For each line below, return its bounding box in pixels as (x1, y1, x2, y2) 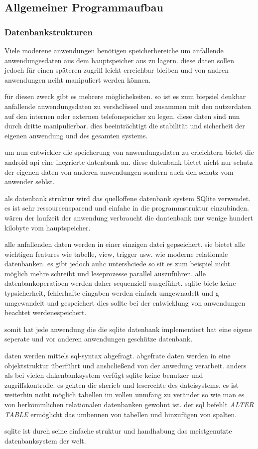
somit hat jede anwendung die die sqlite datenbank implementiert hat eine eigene (4, 324, 252, 334)
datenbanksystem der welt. (4, 435, 86, 446)
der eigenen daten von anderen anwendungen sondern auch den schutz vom (4, 166, 234, 177)
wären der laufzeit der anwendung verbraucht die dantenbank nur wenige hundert (4, 212, 253, 223)
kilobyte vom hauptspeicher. (4, 222, 91, 232)
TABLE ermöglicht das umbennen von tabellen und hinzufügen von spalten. (4, 409, 237, 419)
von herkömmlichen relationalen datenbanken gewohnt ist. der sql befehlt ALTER (4, 399, 254, 409)
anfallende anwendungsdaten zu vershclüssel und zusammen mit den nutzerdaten (4, 101, 252, 111)
